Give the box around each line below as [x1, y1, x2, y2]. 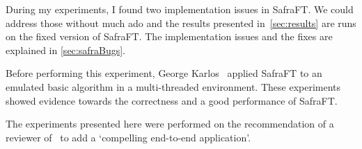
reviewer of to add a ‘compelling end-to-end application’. [6, 130, 251, 144]
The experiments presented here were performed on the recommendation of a [6, 116, 334, 131]
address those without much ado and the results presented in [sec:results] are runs [6, 15, 356, 30]
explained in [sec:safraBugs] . [6, 42, 125, 57]
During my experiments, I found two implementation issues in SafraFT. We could [6, 2, 354, 16]
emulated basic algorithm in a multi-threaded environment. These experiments [6, 79, 341, 94]
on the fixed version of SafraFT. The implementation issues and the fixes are [6, 29, 333, 44]
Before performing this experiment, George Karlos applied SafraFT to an [6, 66, 322, 80]
